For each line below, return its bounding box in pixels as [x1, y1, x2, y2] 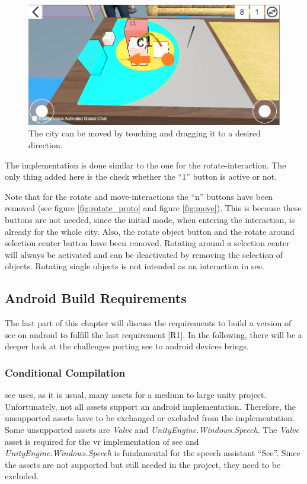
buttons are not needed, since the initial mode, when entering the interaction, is [5, 214, 295, 225]
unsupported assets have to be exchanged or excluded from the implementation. [5, 412, 295, 424]
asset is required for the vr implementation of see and [5, 435, 199, 447]
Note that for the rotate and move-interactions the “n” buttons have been [5, 190, 273, 202]
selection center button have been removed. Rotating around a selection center [5, 237, 290, 249]
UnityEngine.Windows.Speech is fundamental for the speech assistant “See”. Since [5, 447, 300, 459]
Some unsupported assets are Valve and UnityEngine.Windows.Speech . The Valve [5, 423, 299, 435]
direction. [28, 139, 63, 151]
